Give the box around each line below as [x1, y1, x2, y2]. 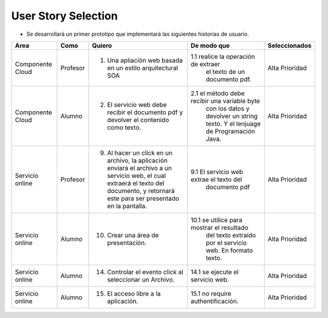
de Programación [205, 127, 255, 135]
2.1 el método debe [190, 89, 245, 97]
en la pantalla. [107, 201, 148, 210]
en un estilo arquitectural [107, 64, 179, 72]
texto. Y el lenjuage [205, 119, 261, 127]
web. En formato [205, 246, 253, 254]
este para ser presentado [107, 194, 179, 203]
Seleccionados [267, 41, 312, 50]
